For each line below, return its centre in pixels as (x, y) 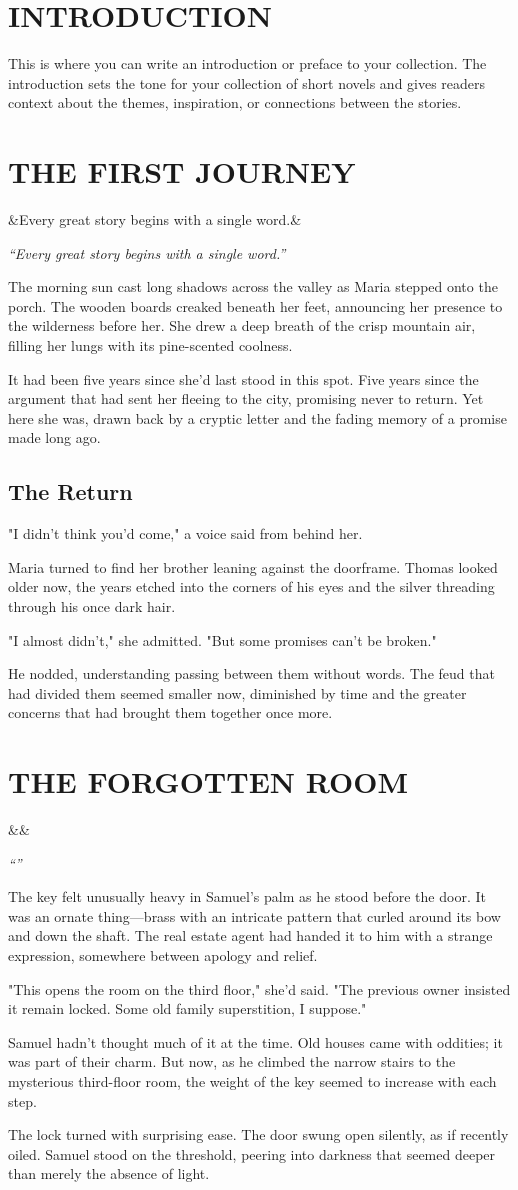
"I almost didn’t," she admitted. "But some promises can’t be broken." (222, 639)
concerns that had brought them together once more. (170, 712)
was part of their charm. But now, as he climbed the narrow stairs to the (232, 1061)
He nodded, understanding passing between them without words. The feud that (251, 673)
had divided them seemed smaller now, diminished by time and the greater (237, 692)
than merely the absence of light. (109, 1173)
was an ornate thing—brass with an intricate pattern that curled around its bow (254, 915)
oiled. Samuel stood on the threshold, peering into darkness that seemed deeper (252, 1153)
